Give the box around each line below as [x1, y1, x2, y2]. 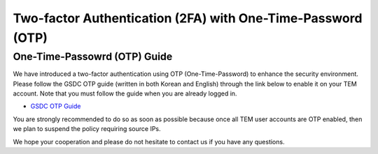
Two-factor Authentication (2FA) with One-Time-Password [13, 10, 363, 26]
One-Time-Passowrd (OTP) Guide [13, 50, 173, 63]
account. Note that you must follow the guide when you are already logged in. [13, 89, 237, 98]
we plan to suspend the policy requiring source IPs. [13, 125, 161, 133]
